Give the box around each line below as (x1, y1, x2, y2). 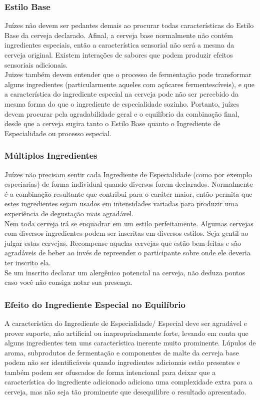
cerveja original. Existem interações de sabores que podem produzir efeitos (4, 50, 233, 60)
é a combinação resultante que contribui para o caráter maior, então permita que (4, 188, 252, 199)
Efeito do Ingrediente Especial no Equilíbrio (4, 298, 185, 310)
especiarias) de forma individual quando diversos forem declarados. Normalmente (4, 179, 253, 189)
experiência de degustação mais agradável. (4, 208, 134, 218)
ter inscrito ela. (4, 257, 51, 267)
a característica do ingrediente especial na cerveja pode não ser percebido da (4, 89, 238, 99)
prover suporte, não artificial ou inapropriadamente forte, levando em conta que (4, 327, 248, 338)
